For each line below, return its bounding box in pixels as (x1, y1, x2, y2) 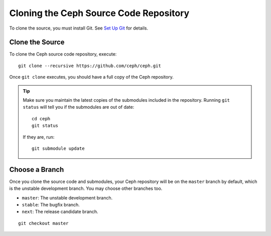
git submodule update (32, 145, 85, 151)
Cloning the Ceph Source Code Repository (9, 8, 190, 19)
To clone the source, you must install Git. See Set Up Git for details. (9, 25, 148, 31)
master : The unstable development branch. (22, 194, 113, 200)
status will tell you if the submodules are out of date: (23, 104, 134, 110)
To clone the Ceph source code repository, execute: (9, 51, 117, 57)
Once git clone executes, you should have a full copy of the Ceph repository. (9, 74, 174, 80)
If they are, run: (23, 134, 55, 140)
